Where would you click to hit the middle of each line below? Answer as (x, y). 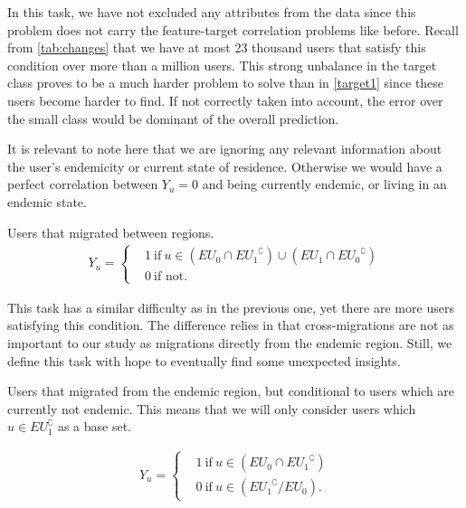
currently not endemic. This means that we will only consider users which (212, 408)
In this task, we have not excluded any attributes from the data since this (212, 12)
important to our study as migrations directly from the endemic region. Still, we (230, 342)
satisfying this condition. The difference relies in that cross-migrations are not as (231, 325)
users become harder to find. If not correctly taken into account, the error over (225, 100)
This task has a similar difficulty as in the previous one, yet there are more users (231, 307)
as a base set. (94, 426)
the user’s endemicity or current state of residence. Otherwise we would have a (225, 166)
